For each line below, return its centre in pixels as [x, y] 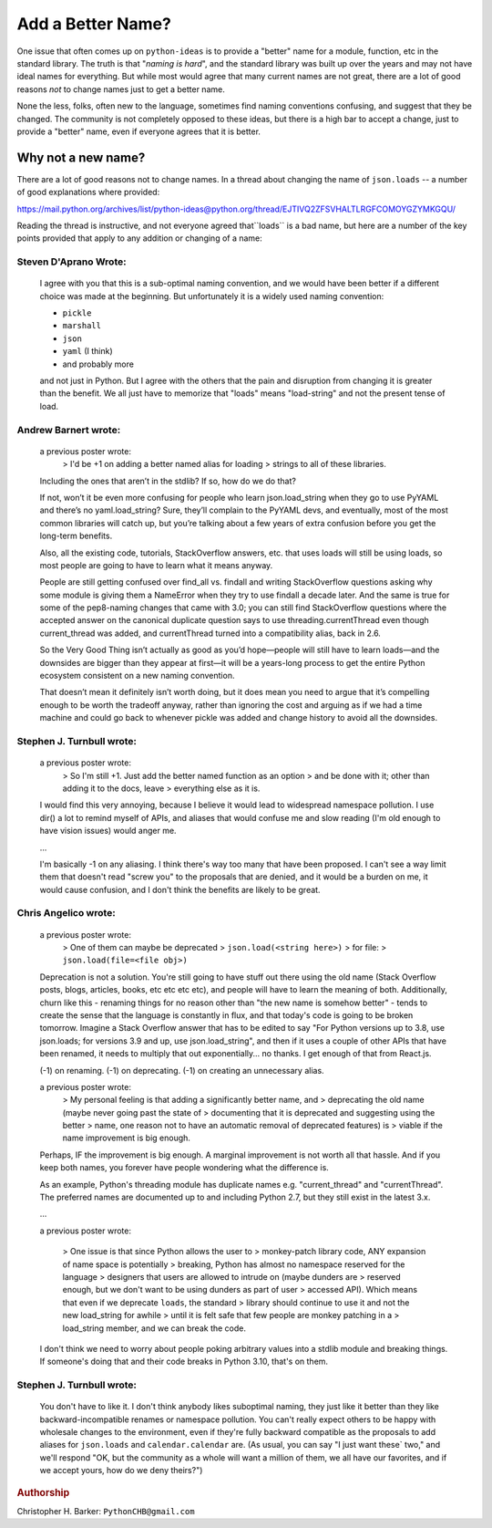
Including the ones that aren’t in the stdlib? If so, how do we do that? [168, 481]
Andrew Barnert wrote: [69, 430]
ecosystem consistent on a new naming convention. [137, 676]
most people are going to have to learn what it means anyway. [156, 565]
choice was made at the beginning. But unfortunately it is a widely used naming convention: [212, 296]
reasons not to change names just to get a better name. [121, 89]
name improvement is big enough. [127, 1138]
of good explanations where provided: [88, 192]
